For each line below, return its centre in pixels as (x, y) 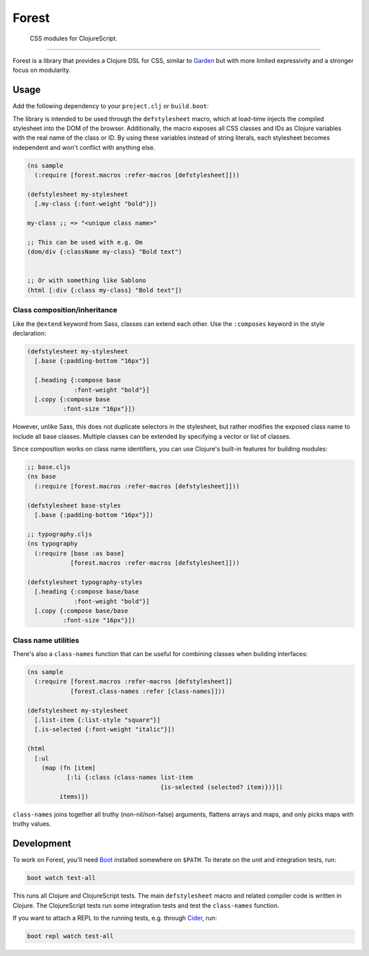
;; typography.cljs (59, 534)
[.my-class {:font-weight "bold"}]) (96, 204)
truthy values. (32, 824)
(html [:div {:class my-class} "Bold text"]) (105, 290)
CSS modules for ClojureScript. (73, 38)
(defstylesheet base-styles (74, 505)
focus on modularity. (42, 70)
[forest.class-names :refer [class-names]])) (148, 691)
